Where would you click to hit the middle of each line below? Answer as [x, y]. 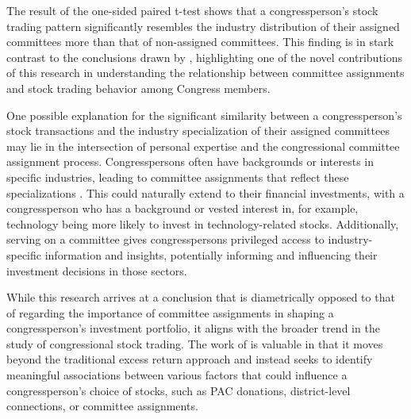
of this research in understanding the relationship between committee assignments [205, 73]
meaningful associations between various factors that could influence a [177, 375]
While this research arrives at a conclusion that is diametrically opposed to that [201, 297]
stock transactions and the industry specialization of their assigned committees [198, 131]
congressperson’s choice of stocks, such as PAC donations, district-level [179, 390]
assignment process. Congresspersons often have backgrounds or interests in [190, 161]
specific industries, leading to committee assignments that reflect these [178, 177]
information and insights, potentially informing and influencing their [211, 254]
